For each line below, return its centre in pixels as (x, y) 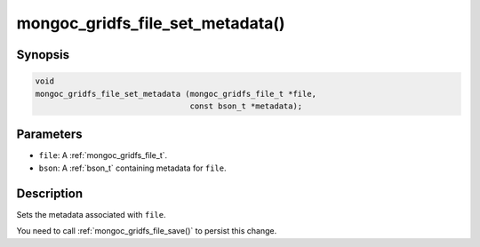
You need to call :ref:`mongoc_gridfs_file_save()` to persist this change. (147, 231)
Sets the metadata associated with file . (91, 214)
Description (50, 193)
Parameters (49, 135)
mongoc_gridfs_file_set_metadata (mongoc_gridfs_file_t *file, (176, 94)
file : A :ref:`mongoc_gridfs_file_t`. (103, 155)
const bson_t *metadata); (246, 106)
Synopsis (43, 55)
